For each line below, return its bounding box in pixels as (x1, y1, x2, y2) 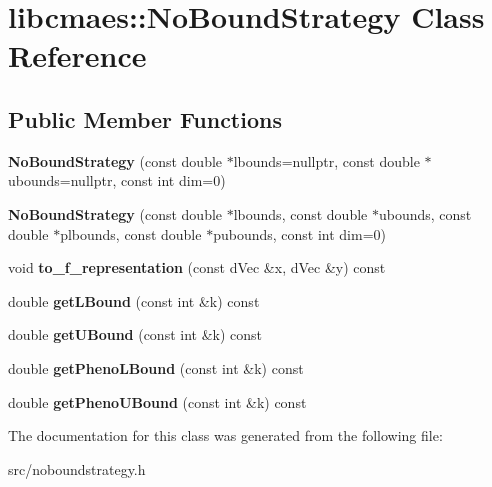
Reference (8, 35, 147, 76)
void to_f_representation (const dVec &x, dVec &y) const (8, 257, 386, 278)
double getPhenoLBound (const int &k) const (8, 357, 304, 378)
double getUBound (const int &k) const (8, 324, 263, 345)
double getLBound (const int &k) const (8, 290, 260, 311)
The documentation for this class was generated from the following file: (8, 425, 443, 446)
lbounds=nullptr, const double (233, 150, 420, 171)
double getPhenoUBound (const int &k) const (8, 391, 307, 412)
